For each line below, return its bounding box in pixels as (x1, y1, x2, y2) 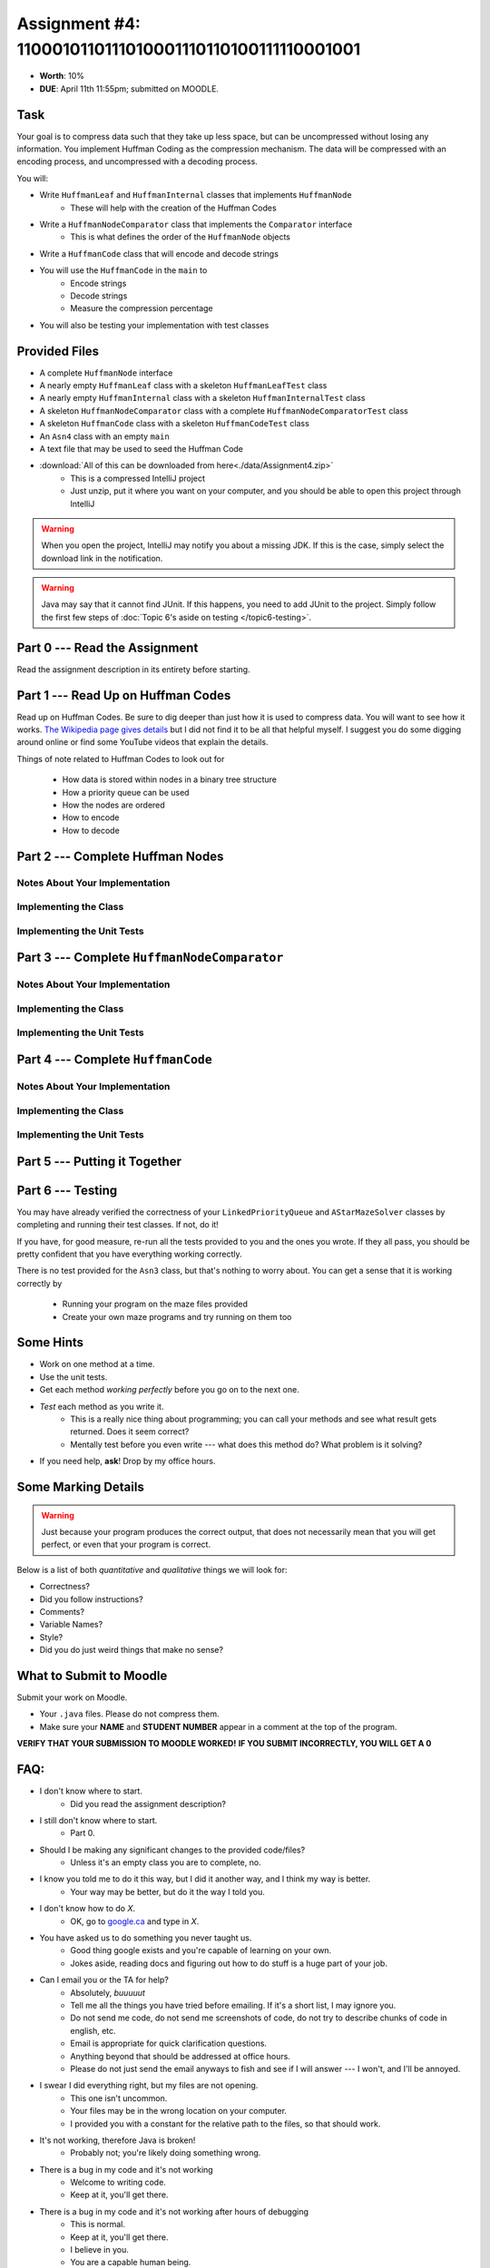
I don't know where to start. (39, 1785, 142, 1796)
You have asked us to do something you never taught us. (39, 1932, 252, 1943)
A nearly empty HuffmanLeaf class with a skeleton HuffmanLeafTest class (39, 380, 328, 391)
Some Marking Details (16, 1480, 144, 1495)
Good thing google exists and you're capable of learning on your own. (70, 1945, 332, 1956)
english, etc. (70, 2025, 117, 2036)
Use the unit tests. (39, 1371, 108, 1383)
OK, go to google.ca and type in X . (70, 1915, 200, 1927)
